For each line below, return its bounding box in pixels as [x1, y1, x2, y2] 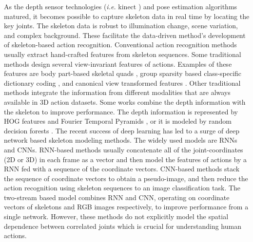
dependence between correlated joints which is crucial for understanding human [4, 221, 241, 231]
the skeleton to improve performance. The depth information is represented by [4, 106, 238, 116]
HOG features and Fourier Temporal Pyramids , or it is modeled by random [4, 116, 232, 126]
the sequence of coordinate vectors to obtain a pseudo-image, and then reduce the [4, 173, 248, 183]
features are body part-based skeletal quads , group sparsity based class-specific [4, 68, 242, 78]
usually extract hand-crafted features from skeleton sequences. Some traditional [4, 49, 241, 59]
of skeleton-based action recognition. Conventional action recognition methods [4, 39, 237, 50]
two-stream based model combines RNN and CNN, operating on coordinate [4, 192, 230, 202]
